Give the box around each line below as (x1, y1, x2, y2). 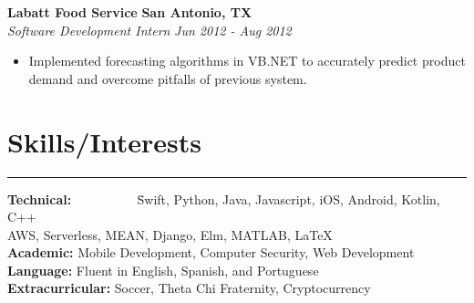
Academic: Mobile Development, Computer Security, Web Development (7, 243, 415, 262)
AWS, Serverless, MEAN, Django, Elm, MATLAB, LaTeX (7, 225, 333, 244)
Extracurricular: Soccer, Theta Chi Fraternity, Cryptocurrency (7, 278, 371, 298)
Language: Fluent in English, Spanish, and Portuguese (7, 260, 319, 279)
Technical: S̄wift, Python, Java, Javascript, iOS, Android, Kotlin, (7, 189, 440, 208)
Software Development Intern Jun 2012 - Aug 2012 (7, 20, 292, 39)
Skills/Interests (7, 122, 201, 160)
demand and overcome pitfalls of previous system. (28, 68, 307, 88)
